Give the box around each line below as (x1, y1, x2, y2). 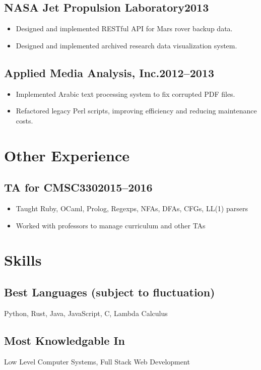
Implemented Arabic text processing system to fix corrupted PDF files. (16, 88, 235, 99)
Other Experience (4, 145, 129, 165)
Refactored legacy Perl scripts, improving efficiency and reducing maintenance (16, 105, 257, 116)
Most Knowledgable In (4, 332, 125, 348)
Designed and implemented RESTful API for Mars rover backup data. (16, 23, 233, 34)
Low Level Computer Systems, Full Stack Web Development (4, 356, 190, 366)
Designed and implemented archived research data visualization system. (16, 40, 237, 50)
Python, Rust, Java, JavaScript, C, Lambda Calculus (4, 307, 168, 318)
